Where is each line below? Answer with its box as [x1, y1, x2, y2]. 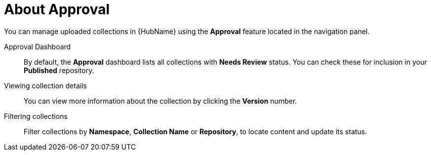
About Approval [4, 1, 110, 18]
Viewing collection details [4, 81, 87, 90]
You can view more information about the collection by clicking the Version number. [24, 96, 297, 105]
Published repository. [24, 66, 94, 75]
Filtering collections [4, 112, 68, 120]
